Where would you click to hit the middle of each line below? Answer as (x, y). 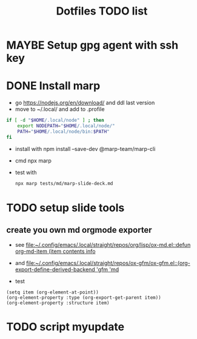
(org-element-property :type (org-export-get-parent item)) (84, 297)
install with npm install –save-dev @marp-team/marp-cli (85, 149)
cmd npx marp (33, 160)
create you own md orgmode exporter (79, 230)
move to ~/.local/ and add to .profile (60, 109)
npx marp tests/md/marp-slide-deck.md (64, 183)
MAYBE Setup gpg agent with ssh (92, 45)
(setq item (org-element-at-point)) (52, 292)
